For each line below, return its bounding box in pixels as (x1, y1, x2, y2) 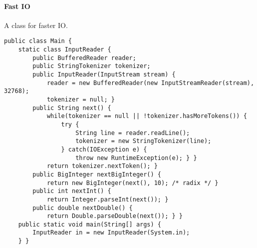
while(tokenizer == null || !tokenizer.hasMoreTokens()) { (46, 112, 247, 120)
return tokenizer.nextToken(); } (46, 162, 158, 170)
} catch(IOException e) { (61, 145, 147, 153)
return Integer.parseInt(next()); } (46, 195, 169, 203)
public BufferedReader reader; (32, 54, 136, 61)
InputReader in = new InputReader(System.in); (32, 229, 190, 236)
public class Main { (4, 37, 72, 45)
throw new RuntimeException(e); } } (75, 154, 197, 161)
